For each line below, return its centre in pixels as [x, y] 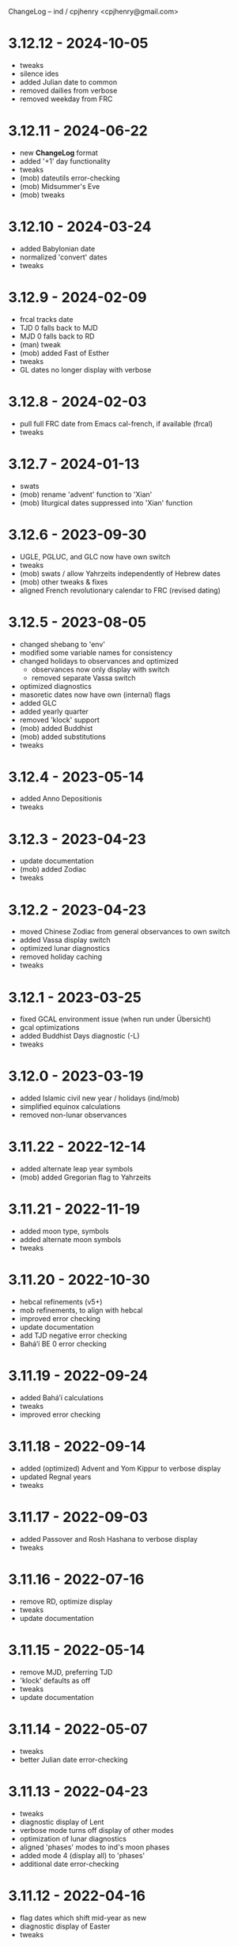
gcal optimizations [49, 1028]
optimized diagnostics [56, 686]
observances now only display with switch [100, 669]
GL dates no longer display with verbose [85, 369]
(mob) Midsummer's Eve [60, 186]
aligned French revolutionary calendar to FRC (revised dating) [120, 590]
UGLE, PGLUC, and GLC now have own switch [95, 556]
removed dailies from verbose [68, 90]
